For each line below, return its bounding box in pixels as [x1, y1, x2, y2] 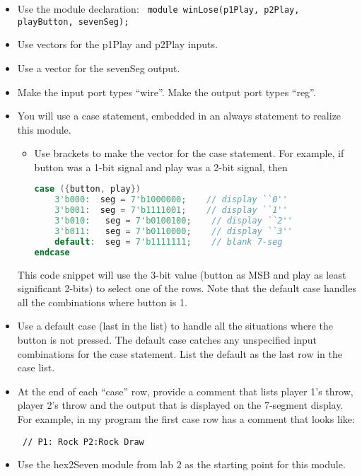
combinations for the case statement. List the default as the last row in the [17, 346, 342, 361]
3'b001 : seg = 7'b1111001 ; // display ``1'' [54, 205, 288, 216]
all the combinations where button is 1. [17, 294, 187, 309]
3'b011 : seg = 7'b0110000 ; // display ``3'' [54, 226, 293, 236]
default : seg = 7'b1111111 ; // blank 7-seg [54, 236, 283, 247]
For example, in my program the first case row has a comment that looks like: [17, 411, 355, 426]
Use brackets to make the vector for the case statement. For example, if [34, 146, 344, 161]
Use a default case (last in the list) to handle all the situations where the [17, 318, 333, 333]
